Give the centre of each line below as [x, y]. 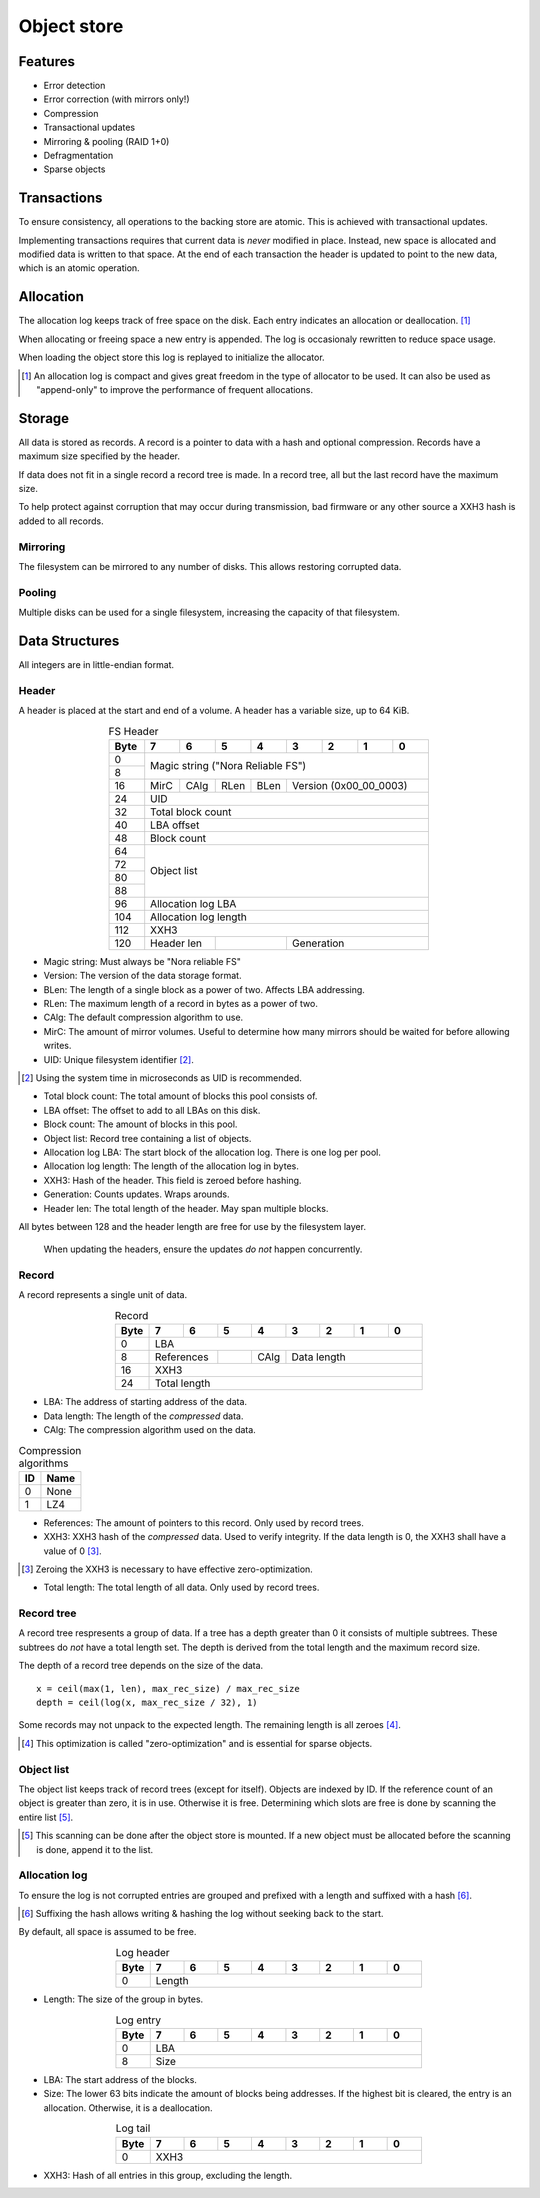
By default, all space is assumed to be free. [107, 1932]
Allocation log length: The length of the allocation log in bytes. [171, 1166]
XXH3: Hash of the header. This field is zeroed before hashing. [172, 1180]
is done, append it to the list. [95, 1849]
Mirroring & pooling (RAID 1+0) [106, 141]
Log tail [133, 2128]
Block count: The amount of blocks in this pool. [140, 1124]
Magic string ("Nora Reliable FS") [228, 766]
